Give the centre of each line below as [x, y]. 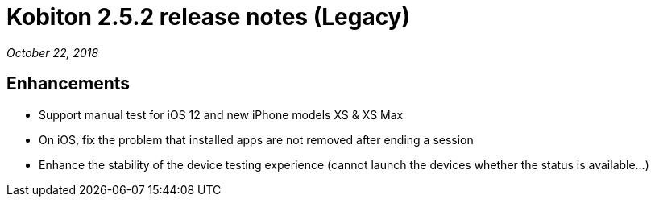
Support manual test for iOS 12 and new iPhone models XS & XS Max [221, 114]
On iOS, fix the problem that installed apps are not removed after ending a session [256, 139]
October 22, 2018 [53, 52]
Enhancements [68, 84]
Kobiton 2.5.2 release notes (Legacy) [209, 17]
